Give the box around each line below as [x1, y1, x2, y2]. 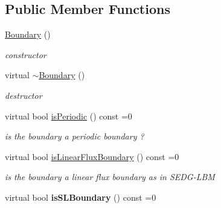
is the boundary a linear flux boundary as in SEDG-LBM [5, 170, 215, 183]
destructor [5, 89, 42, 101]
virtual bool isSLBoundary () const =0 [5, 190, 156, 203]
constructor [5, 48, 46, 61]
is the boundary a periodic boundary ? [5, 130, 144, 143]
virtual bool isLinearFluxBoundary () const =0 [5, 150, 179, 163]
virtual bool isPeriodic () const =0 [5, 109, 132, 122]
